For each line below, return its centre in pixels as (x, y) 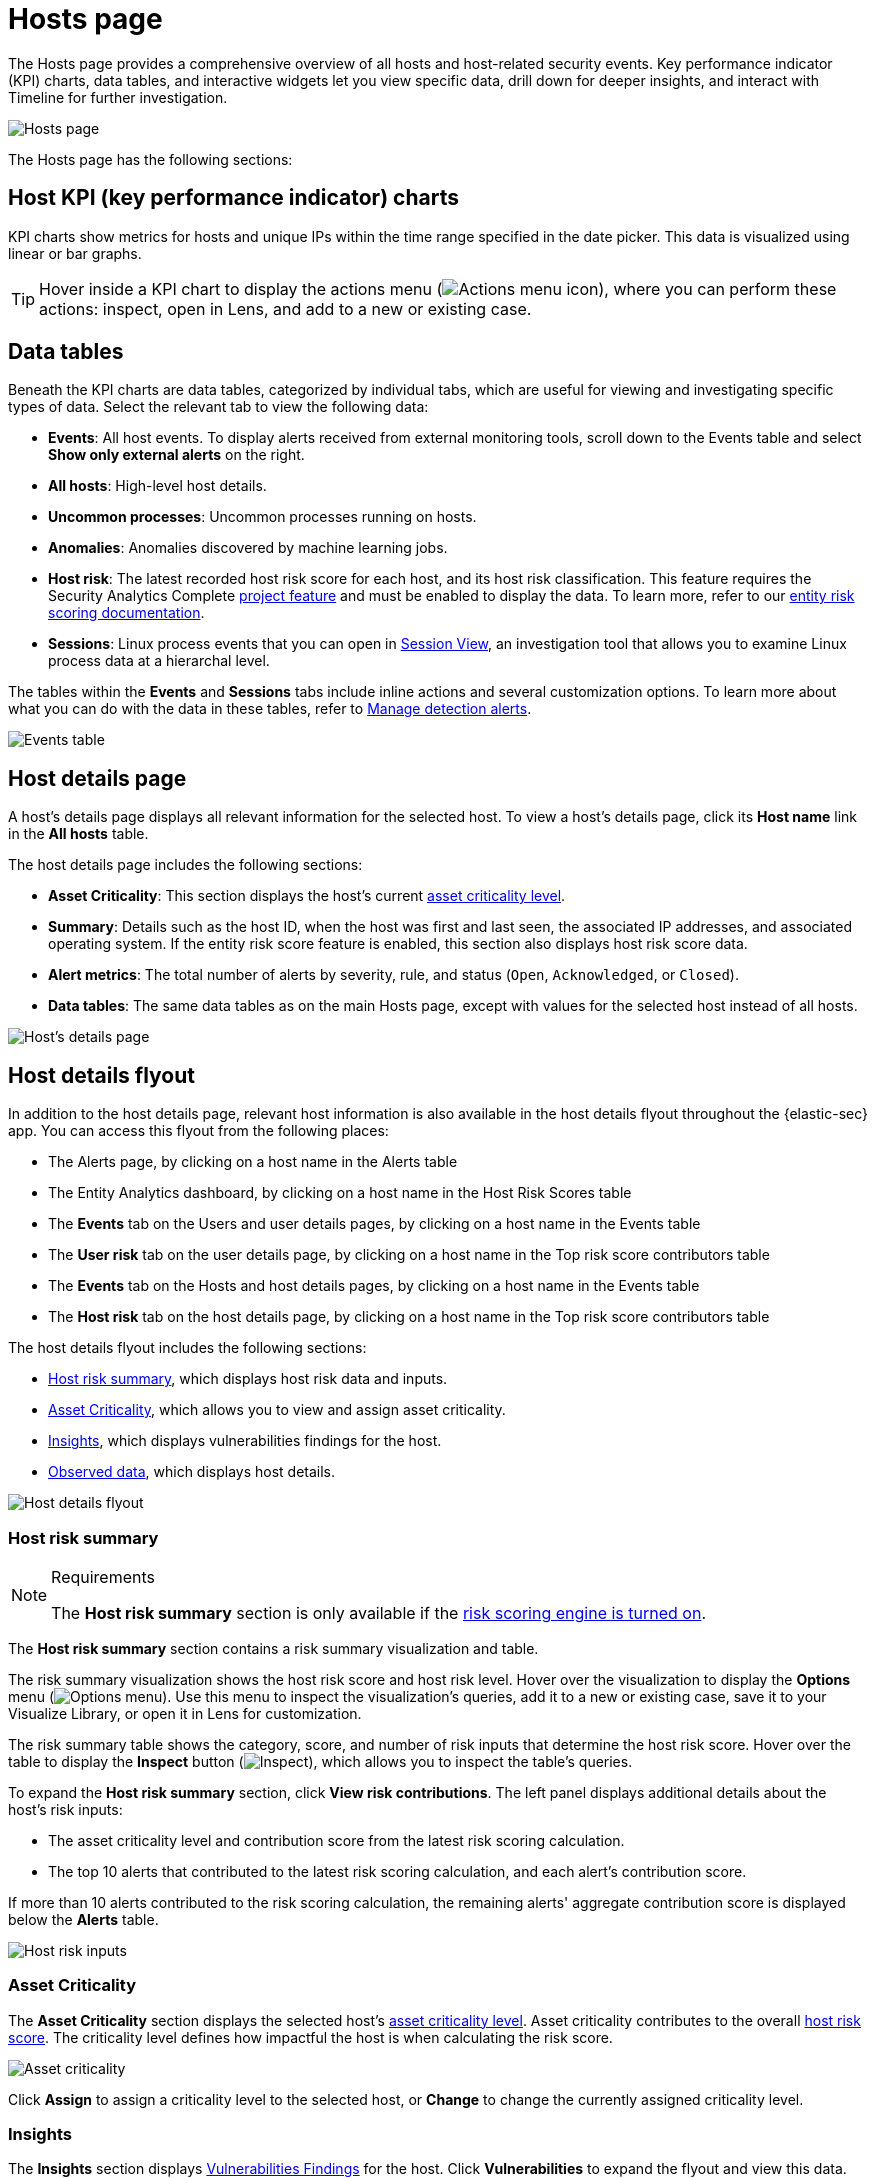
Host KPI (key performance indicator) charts (233, 198)
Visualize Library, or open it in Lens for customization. (185, 1713)
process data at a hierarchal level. (159, 661)
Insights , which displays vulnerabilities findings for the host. (245, 1441)
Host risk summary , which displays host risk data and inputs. (248, 1379)
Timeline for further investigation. (118, 97)
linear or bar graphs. (75, 253)
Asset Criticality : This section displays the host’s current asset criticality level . (307, 896)
